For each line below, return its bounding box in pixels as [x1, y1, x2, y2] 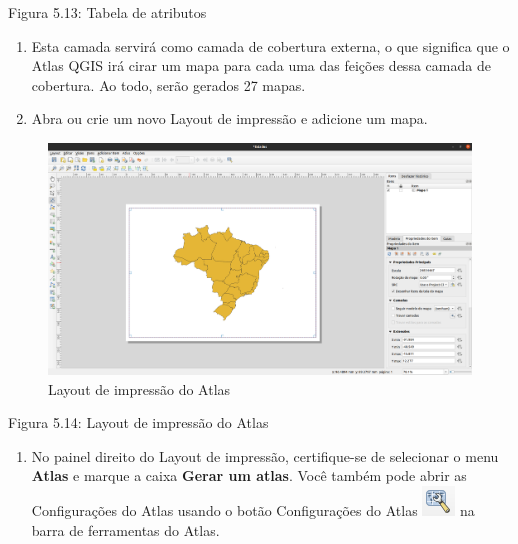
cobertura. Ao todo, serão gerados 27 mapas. [31, 74, 306, 95]
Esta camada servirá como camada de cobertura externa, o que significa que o [31, 35, 510, 56]
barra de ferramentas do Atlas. [31, 519, 220, 540]
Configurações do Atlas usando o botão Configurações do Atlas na [31, 500, 475, 521]
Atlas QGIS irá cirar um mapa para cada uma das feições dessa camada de [31, 55, 491, 76]
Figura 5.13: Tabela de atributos [8, 2, 207, 22]
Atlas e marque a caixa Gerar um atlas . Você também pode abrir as [31, 465, 467, 486]
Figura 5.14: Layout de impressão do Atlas [8, 412, 269, 433]
